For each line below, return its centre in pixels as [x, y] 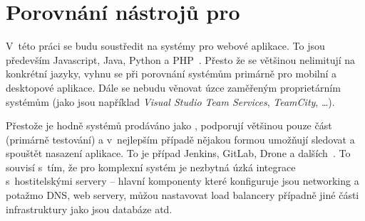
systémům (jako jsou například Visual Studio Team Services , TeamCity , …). [170, 101]
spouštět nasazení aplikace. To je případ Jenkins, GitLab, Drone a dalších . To [178, 153]
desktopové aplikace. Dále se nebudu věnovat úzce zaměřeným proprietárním [173, 87]
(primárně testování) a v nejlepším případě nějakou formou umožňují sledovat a [180, 139]
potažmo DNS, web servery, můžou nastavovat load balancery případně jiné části [182, 195]
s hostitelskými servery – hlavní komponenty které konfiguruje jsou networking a [182, 181]
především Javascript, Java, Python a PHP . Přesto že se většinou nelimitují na [181, 59]
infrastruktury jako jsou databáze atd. [89, 209]
